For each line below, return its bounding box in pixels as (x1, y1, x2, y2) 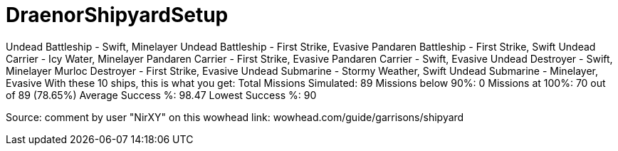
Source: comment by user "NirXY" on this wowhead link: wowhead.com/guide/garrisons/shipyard (6, 110, 464, 123)
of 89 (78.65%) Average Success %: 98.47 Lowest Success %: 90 (6, 88, 317, 101)
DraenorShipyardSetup (6, 3, 229, 27)
